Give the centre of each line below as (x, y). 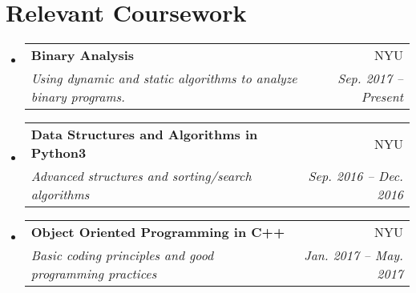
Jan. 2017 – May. (353, 255)
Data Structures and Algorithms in (144, 134)
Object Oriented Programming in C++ (158, 232)
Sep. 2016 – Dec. (355, 176)
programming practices (94, 274)
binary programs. (78, 97)
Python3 (59, 153)
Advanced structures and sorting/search (141, 176)
